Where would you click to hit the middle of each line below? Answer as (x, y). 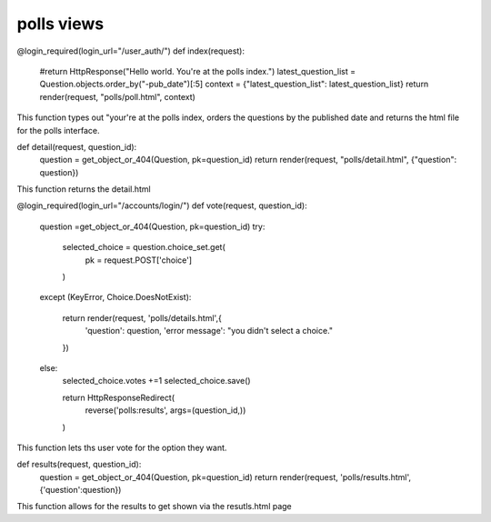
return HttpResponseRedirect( (119, 397)
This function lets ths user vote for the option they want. (122, 447)
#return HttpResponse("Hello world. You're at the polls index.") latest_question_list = (198, 71)
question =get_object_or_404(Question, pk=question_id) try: (152, 226)
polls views (60, 24)
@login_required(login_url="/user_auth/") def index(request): (131, 51)
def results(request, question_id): (79, 465)
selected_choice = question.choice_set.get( (144, 247)
